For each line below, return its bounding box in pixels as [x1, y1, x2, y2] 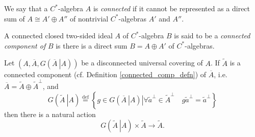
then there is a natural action [4, 108, 96, 119]
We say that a [4, 3, 48, 13]
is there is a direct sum [56, 40, 127, 51]
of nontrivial [70, 13, 109, 24]
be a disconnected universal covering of [81, 57, 203, 68]
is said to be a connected [174, 30, 250, 41]
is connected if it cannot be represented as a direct [93, 3, 250, 13]
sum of [4, 13, 25, 24]
